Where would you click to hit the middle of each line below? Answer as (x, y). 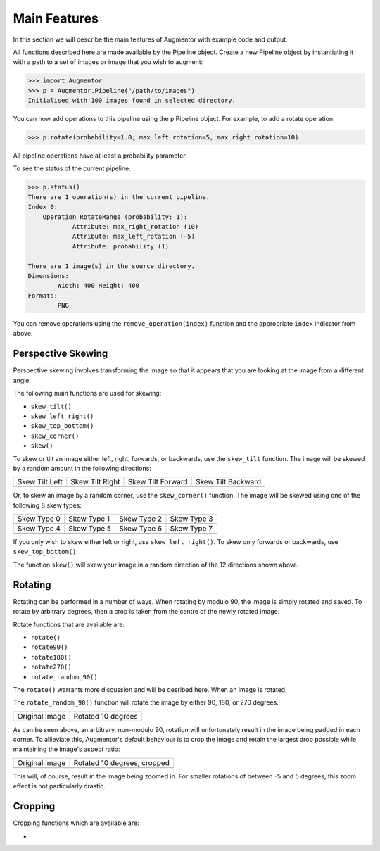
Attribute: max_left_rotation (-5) (133, 237)
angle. (22, 380)
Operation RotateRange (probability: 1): (115, 217)
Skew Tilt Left (40, 482)
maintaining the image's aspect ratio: (66, 749)
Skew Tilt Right (95, 482)
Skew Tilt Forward (158, 482)
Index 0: (43, 207)
